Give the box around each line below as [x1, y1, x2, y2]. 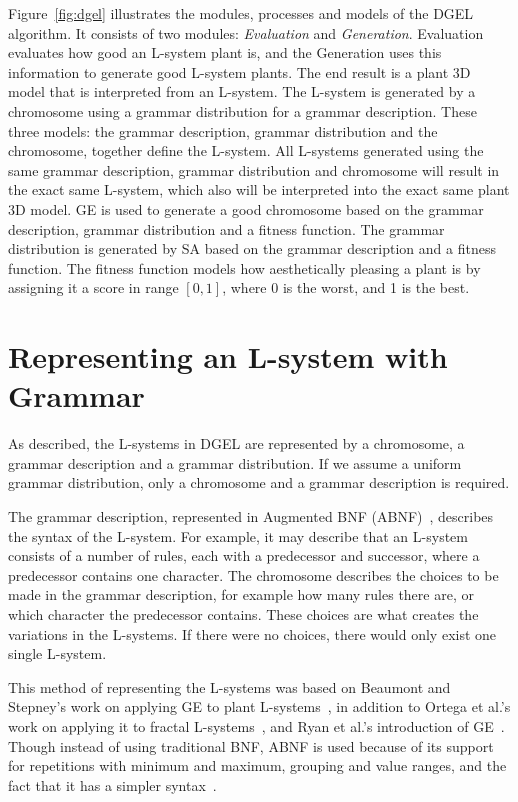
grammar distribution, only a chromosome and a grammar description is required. [8, 472, 510, 493]
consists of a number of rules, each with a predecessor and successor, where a [8, 545, 480, 566]
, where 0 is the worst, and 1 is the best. [222, 277, 470, 298]
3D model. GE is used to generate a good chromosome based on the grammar [8, 198, 484, 219]
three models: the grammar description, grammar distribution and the [8, 120, 438, 141]
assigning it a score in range [8, 277, 179, 298]
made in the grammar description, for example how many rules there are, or [8, 584, 474, 605]
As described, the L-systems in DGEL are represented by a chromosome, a [8, 433, 465, 454]
